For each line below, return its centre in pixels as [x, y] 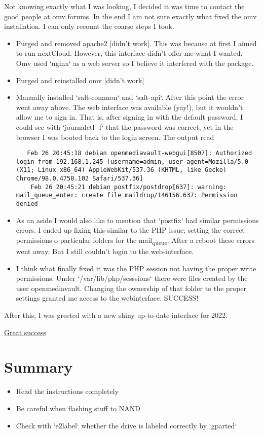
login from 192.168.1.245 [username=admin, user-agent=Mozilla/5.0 [132, 161]
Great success [25, 332]
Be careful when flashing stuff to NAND [78, 408]
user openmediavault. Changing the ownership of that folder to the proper [131, 288]
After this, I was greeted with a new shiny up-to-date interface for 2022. [116, 315]
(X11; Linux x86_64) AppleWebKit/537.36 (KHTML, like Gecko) [121, 170]
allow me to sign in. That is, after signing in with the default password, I [129, 117]
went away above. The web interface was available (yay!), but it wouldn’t [129, 107]
